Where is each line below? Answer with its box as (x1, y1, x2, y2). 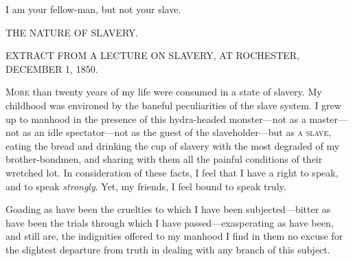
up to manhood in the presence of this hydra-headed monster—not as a (5, 111, 306, 126)
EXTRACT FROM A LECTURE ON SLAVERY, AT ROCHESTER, (5, 48, 299, 63)
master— (309, 111, 348, 126)
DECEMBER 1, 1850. (5, 61, 98, 76)
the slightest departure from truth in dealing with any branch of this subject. (5, 242, 330, 256)
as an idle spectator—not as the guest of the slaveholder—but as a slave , (22, 125, 332, 139)
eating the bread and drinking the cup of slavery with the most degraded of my (5, 138, 340, 152)
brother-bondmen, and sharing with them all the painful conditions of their (5, 152, 323, 166)
